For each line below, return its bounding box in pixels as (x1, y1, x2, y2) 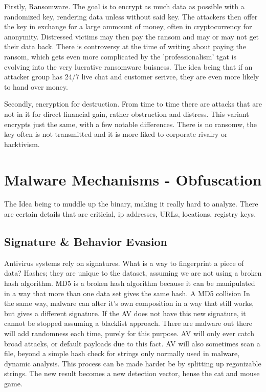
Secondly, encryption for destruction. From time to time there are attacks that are (4, 98, 262, 109)
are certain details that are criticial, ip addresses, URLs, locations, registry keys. (4, 209, 256, 219)
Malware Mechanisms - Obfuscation (4, 169, 262, 190)
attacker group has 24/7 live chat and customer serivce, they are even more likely (4, 71, 259, 82)
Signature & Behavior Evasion (4, 234, 168, 250)
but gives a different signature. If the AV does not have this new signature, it (4, 307, 246, 318)
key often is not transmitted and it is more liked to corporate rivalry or (4, 129, 228, 139)
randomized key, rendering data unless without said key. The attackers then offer (4, 11, 258, 22)
